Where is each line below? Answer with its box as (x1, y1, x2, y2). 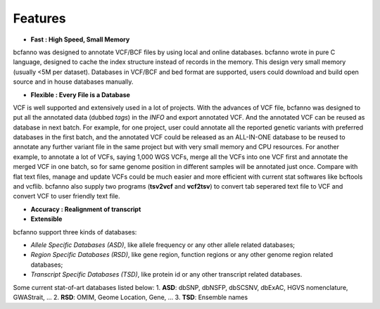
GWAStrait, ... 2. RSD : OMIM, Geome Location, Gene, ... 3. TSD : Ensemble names (13, 293, 248, 301)
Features (13, 11, 66, 26)
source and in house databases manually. (13, 77, 134, 86)
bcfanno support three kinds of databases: (13, 227, 137, 236)
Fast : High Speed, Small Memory (30, 35, 130, 44)
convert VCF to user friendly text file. (13, 192, 120, 201)
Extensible (30, 215, 63, 223)
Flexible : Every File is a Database (30, 90, 130, 99)
